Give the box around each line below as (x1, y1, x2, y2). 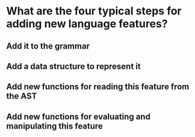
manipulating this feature (6, 121, 104, 131)
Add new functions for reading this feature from (6, 82, 190, 92)
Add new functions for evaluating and (6, 111, 150, 121)
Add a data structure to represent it (6, 61, 141, 72)
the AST (6, 91, 37, 102)
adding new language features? (6, 17, 168, 31)
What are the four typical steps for (6, 4, 182, 18)
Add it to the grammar (6, 41, 90, 51)
